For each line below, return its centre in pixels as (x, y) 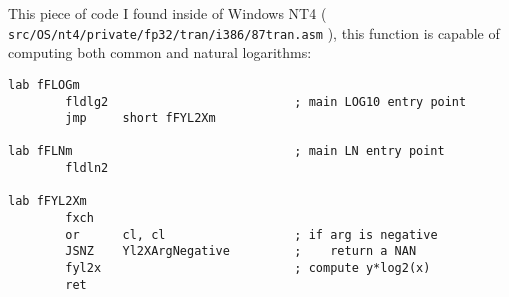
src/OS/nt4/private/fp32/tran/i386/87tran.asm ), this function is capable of (254, 32)
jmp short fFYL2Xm (140, 118)
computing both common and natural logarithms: (160, 52)
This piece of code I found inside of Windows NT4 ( (167, 13)
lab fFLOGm (44, 84)
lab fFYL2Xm (47, 201)
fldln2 (87, 168)
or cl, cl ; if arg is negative (251, 234)
